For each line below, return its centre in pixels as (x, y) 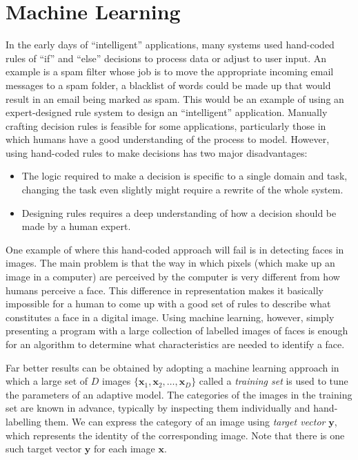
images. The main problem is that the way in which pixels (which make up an (170, 263)
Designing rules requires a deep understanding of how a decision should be (179, 212)
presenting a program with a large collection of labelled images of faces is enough (177, 330)
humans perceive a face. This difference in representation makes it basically (165, 290)
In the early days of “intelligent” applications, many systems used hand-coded (170, 45)
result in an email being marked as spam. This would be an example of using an (175, 98)
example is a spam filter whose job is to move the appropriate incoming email (170, 71)
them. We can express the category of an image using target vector (185, 421)
